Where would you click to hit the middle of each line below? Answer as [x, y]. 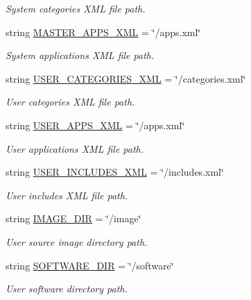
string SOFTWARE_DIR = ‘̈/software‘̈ [90, 265]
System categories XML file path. [76, 8]
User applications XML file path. [75, 148]
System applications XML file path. [80, 55]
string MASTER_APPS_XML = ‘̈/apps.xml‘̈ [103, 32]
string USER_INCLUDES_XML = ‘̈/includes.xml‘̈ [115, 172]
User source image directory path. [77, 241]
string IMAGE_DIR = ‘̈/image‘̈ [73, 218]
